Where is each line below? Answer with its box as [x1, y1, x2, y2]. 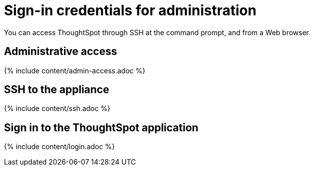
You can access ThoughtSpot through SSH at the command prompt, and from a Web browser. [4, 28, 311, 37]
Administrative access [4, 45, 117, 58]
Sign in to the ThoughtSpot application [4, 121, 198, 134]
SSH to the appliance [4, 83, 109, 96]
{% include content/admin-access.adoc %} [4, 66, 145, 75]
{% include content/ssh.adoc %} [4, 104, 111, 113]
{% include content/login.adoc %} [4, 142, 115, 151]
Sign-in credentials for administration [4, 2, 256, 19]
